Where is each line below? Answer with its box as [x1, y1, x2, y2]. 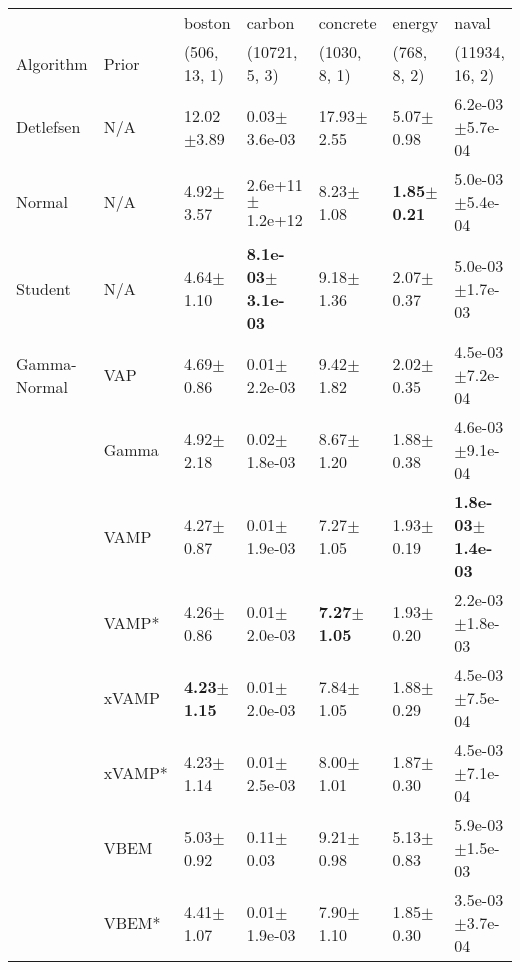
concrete [318, 11, 377, 34]
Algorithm [16, 51, 88, 75]
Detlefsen [16, 115, 81, 138]
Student [16, 276, 71, 300]
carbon [246, 11, 295, 34]
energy [392, 11, 439, 34]
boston [183, 11, 231, 34]
